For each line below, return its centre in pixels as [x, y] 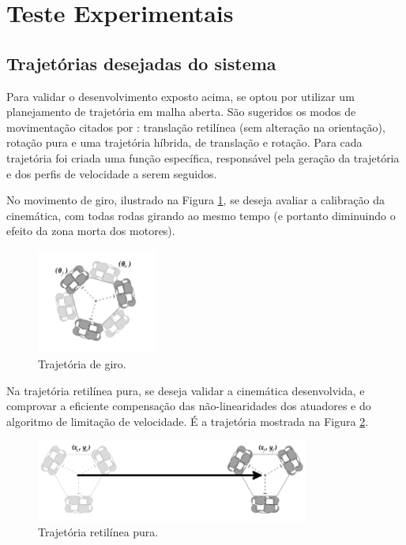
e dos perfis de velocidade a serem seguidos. [112, 173]
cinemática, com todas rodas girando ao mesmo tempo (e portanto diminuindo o [201, 215]
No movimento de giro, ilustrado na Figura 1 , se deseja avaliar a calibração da [195, 200]
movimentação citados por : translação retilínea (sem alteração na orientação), [196, 127]
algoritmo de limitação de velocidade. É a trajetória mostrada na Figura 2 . [188, 421]
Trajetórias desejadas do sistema [141, 63]
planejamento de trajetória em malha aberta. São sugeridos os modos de [181, 112]
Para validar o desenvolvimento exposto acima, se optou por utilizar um [180, 96]
